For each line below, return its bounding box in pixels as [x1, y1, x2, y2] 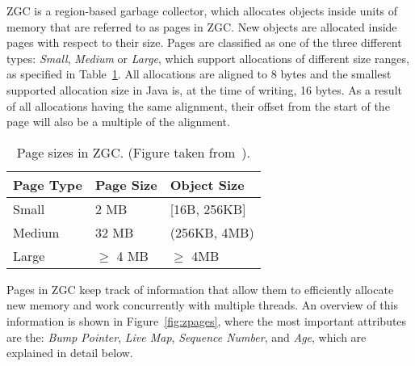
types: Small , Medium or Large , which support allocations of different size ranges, [6, 49, 409, 66]
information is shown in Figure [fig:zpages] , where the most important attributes [6, 312, 407, 329]
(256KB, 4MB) [170, 222, 254, 242]
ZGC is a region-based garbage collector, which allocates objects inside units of [6, 2, 398, 19]
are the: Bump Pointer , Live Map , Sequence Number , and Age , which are [6, 328, 367, 345]
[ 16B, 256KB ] [170, 199, 246, 218]
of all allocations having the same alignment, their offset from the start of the [6, 97, 390, 114]
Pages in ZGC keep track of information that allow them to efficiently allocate [6, 280, 394, 297]
